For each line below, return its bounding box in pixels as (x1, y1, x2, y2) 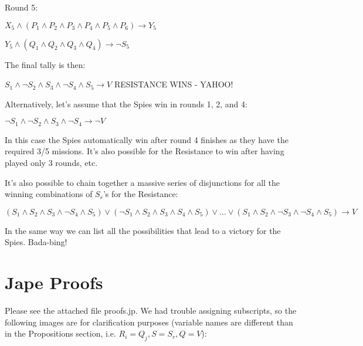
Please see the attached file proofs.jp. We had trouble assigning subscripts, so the (5, 304, 297, 317)
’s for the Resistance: (103, 188, 178, 200)
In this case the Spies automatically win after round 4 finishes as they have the (5, 133, 289, 145)
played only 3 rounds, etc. (5, 157, 98, 169)
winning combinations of (5, 188, 93, 200)
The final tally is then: (5, 58, 86, 70)
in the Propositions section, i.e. (5, 327, 116, 340)
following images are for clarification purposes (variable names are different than (5, 316, 293, 328)
